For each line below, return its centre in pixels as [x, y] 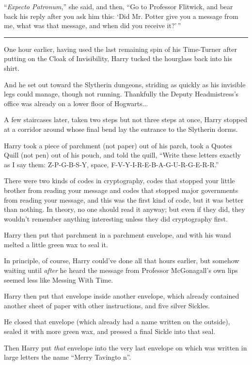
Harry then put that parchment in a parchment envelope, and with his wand [118, 235]
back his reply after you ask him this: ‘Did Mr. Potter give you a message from [121, 16]
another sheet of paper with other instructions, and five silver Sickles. [107, 305]
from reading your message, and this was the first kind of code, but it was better [124, 199]
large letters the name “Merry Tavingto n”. [68, 357]
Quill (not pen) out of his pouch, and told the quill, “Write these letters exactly [122, 155]
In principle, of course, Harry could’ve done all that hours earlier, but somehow [122, 261]
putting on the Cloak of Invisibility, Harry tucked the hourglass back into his [118, 58]
